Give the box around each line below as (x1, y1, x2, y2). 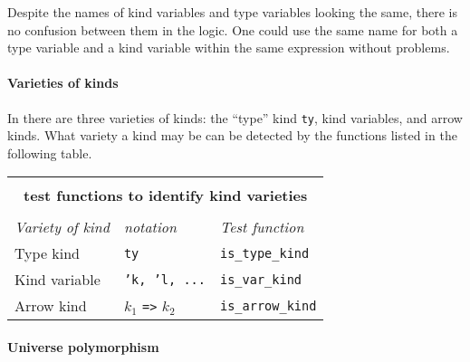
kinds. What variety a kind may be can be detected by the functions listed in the (7, 126, 457, 145)
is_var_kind (219, 271, 302, 287)
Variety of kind (14, 216, 110, 238)
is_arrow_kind (219, 298, 317, 313)
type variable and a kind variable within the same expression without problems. (7, 38, 450, 57)
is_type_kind (219, 245, 310, 261)
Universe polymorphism (7, 338, 159, 357)
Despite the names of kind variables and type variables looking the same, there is (7, 3, 457, 21)
